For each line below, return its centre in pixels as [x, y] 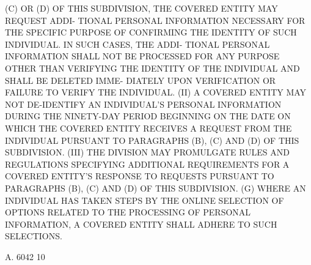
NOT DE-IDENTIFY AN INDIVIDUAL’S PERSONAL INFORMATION [143, 104]
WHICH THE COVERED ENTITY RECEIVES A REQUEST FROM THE [148, 128]
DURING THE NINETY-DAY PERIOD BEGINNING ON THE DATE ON [148, 116]
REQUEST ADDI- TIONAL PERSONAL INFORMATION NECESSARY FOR [155, 20]
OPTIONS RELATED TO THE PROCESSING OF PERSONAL [128, 212]
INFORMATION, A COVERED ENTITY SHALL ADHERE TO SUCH [141, 224]
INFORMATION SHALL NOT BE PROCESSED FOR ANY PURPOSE [142, 56]
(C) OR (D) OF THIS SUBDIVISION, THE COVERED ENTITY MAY [141, 8]
